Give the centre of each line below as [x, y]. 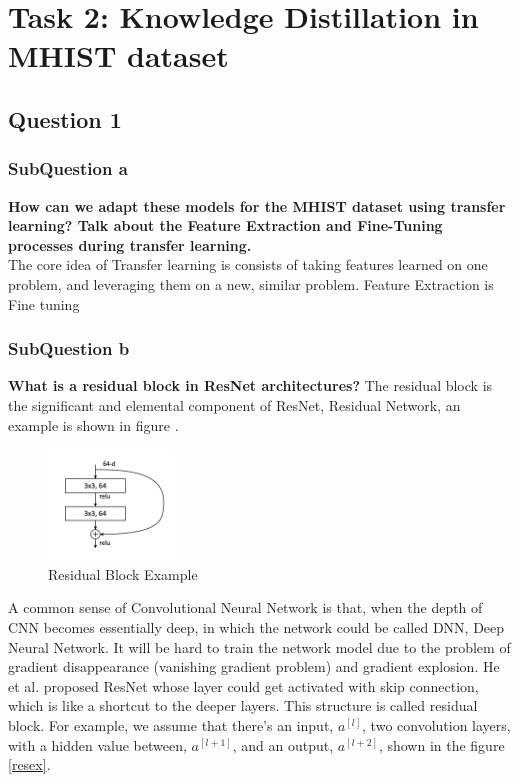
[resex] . [29, 764]
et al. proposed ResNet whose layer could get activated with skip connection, [243, 685]
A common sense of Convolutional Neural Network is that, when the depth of [245, 607]
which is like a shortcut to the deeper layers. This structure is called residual [243, 705]
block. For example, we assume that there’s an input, [171, 725]
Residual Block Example [123, 573]
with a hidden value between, [97, 744]
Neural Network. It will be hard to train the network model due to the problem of [259, 646]
